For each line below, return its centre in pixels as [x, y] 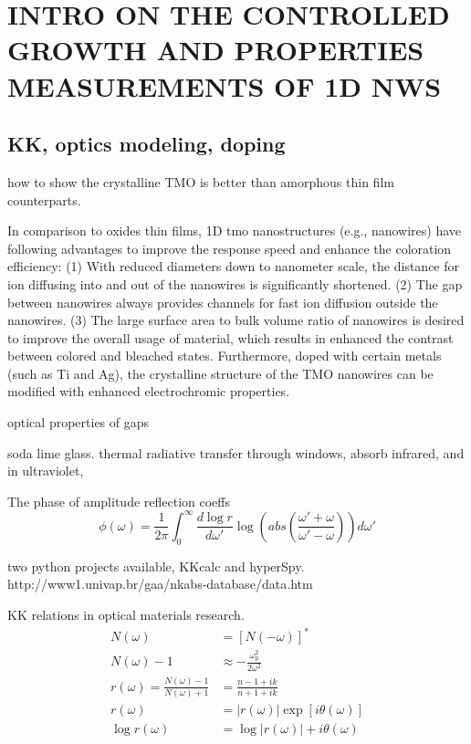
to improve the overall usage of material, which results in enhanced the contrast [230, 337]
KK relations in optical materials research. [126, 614]
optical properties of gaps [78, 422]
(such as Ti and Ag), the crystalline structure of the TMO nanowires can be [220, 373]
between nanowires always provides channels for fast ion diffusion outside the [223, 302]
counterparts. [44, 199]
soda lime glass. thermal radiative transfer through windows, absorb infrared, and [236, 452]
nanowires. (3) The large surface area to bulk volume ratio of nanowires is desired [236, 320]
